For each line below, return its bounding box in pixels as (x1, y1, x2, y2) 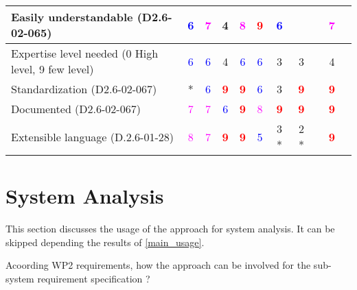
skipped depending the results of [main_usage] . (5, 234, 205, 249)
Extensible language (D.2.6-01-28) (11, 128, 174, 145)
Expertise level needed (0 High (11, 45, 159, 61)
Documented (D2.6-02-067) (11, 101, 141, 117)
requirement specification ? (37, 271, 150, 285)
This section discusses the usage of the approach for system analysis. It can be (5, 221, 335, 236)
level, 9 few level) (11, 61, 94, 77)
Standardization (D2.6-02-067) (11, 81, 157, 97)
